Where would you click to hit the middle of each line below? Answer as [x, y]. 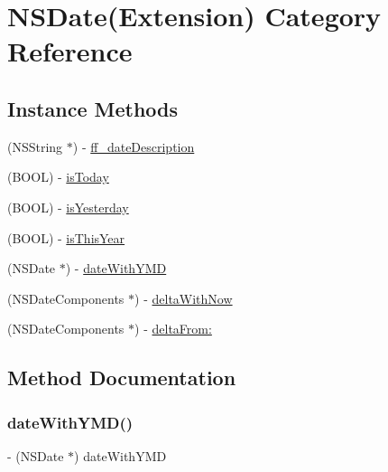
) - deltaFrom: [173, 329]
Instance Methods [92, 108]
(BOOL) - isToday [58, 177]
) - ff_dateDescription [134, 146]
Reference [70, 51]
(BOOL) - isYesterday [68, 207]
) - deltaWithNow [184, 298]
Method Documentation [122, 378]
